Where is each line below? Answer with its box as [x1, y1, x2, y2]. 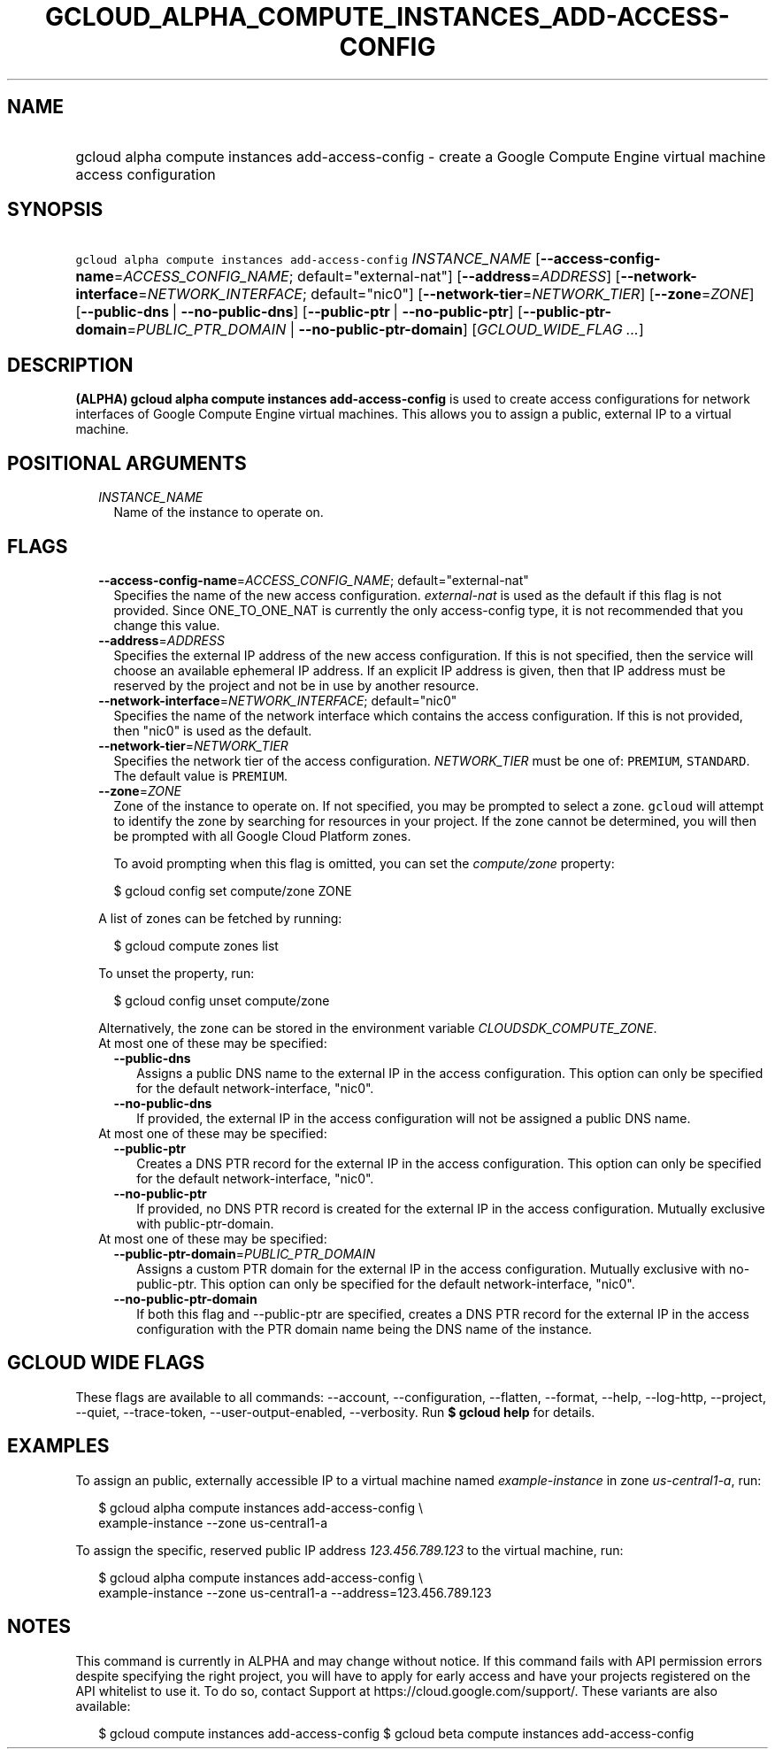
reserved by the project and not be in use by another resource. [113, 677, 480, 693]
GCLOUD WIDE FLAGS [7, 1352, 205, 1375]
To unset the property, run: [98, 965, 255, 981]
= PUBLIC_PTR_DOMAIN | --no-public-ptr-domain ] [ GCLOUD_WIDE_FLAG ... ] [127, 320, 644, 339]
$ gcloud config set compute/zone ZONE [113, 882, 352, 898]
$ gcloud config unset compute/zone [113, 992, 330, 1008]
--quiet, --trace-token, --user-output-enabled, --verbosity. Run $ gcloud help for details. [75, 1404, 595, 1420]
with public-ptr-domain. [136, 1215, 274, 1231]
